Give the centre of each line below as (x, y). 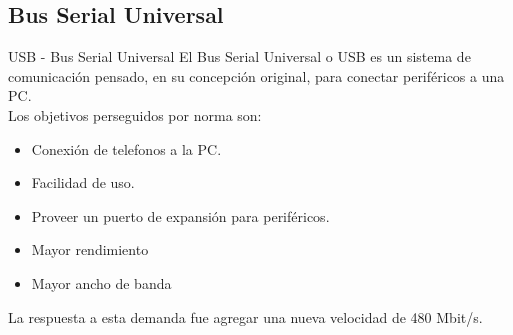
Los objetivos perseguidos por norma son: (135, 114)
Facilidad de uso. (83, 182)
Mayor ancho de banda (101, 282)
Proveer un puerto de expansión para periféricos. (180, 215)
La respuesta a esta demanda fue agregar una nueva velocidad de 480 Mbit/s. (245, 316)
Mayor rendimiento (90, 249)
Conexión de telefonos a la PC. (126, 148)
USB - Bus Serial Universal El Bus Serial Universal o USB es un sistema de (239, 56)
